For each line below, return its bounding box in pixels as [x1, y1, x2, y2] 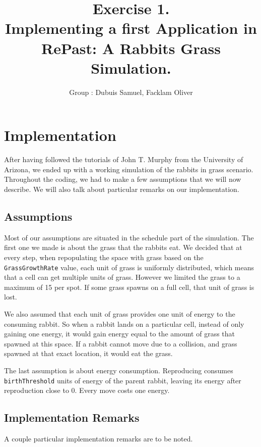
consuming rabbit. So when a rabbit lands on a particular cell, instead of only [4, 318, 244, 329]
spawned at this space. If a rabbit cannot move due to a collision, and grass [4, 338, 237, 349]
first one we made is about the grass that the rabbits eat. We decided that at [4, 242, 242, 253]
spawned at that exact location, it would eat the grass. [4, 348, 173, 359]
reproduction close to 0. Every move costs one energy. [4, 385, 170, 395]
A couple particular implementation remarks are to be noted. [4, 433, 193, 444]
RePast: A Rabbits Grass [41, 37, 221, 58]
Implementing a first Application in [5, 18, 257, 38]
